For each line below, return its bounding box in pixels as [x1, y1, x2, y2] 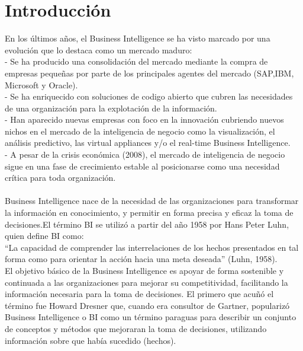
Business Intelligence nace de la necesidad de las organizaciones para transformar [5, 194, 299, 207]
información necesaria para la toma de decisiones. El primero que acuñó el [5, 288, 274, 300]
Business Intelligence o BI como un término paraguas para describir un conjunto [5, 311, 296, 323]
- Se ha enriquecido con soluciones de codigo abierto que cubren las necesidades [5, 90, 293, 103]
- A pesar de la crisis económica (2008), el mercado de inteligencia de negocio [5, 148, 285, 161]
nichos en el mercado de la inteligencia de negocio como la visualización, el [5, 125, 275, 137]
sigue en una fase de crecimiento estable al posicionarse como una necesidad [5, 159, 280, 172]
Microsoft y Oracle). [5, 78, 78, 91]
